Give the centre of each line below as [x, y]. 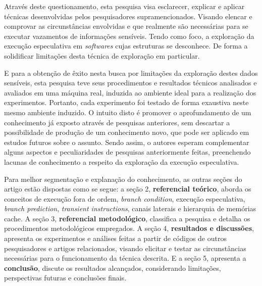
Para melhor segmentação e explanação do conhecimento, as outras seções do [123, 179]
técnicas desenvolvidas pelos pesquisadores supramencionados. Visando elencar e [128, 16]
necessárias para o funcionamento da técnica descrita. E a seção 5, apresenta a [125, 258]
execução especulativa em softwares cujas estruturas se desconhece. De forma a [126, 46]
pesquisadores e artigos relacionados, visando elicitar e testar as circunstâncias [125, 248]
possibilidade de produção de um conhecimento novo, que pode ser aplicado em [127, 132]
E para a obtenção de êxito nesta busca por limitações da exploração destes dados [131, 73]
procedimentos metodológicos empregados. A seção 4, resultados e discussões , [129, 228]
